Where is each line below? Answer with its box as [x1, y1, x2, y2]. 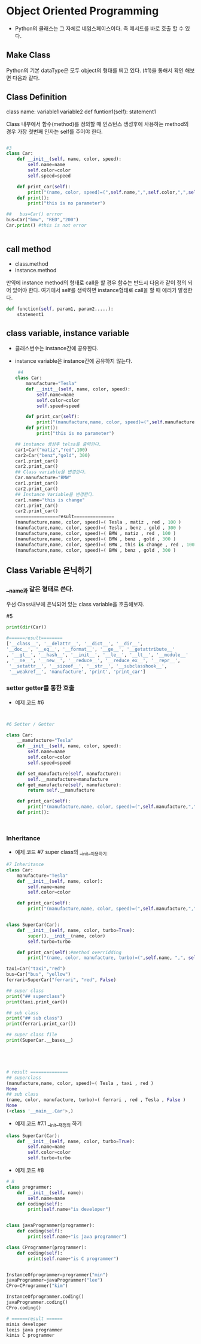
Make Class [6, 50, 51, 61]
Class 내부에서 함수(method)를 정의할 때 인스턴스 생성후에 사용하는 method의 [6, 120, 189, 127]
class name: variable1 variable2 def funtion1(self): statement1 [6, 108, 157, 115]
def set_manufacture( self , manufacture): [17, 771, 121, 777]
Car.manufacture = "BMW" [14, 475, 72, 481]
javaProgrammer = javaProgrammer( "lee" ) [6, 1277, 103, 1283]
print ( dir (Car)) [6, 624, 47, 630]
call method [6, 244, 51, 254]
